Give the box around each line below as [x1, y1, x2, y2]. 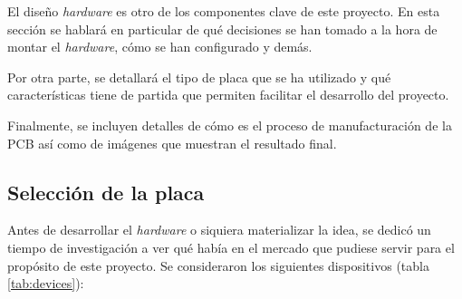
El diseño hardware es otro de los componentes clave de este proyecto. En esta [7, 2, 440, 20]
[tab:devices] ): [7, 274, 84, 293]
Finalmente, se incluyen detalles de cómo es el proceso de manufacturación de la [7, 115, 452, 134]
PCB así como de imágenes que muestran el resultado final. [7, 133, 337, 152]
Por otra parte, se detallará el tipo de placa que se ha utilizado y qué [7, 67, 391, 86]
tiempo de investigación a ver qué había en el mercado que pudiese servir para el [7, 237, 455, 256]
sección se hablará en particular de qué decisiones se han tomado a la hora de [7, 19, 438, 38]
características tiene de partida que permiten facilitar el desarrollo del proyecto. [7, 85, 449, 104]
